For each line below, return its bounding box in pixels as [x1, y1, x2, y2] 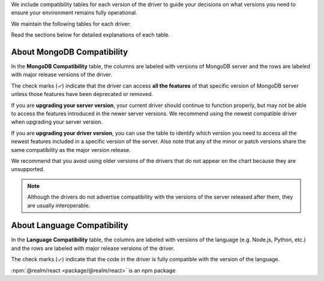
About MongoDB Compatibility [11, 47, 128, 57]
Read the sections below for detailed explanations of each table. [11, 31, 170, 38]
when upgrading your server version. [11, 118, 103, 125]
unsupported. [11, 166, 45, 173]
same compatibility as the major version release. [11, 146, 131, 153]
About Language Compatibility [11, 220, 128, 231]
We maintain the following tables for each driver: [11, 20, 131, 27]
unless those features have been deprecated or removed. [11, 91, 153, 98]
